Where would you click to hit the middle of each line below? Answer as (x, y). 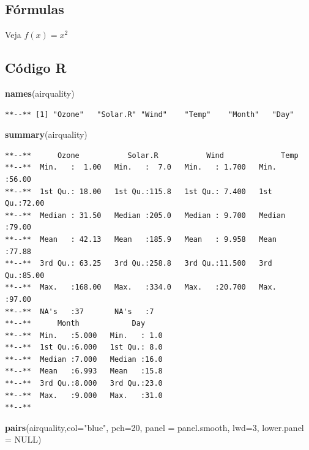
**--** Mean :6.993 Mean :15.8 (84, 371)
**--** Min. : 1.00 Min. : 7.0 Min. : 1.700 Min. (141, 167)
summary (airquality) (46, 134)
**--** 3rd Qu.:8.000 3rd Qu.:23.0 (84, 384)
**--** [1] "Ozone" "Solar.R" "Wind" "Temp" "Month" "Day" (150, 114)
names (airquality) (40, 93)
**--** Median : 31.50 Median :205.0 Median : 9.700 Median (145, 215)
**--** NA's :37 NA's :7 (80, 311)
